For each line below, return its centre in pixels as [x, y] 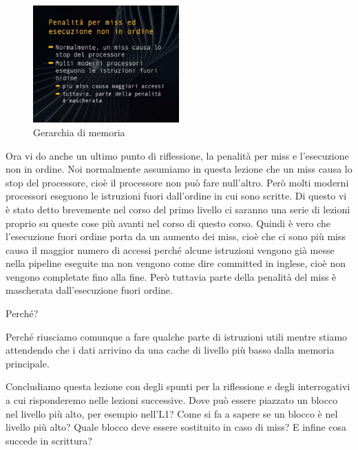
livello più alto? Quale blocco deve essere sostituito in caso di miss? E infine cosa [176, 427]
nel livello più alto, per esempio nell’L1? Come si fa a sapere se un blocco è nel [172, 413]
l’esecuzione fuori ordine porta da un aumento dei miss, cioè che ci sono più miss [176, 236]
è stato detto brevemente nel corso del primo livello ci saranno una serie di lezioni [178, 209]
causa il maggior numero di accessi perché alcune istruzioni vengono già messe [170, 249]
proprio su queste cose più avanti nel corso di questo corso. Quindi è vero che [168, 223]
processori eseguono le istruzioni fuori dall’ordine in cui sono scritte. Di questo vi [176, 196]
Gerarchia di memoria [79, 132]
